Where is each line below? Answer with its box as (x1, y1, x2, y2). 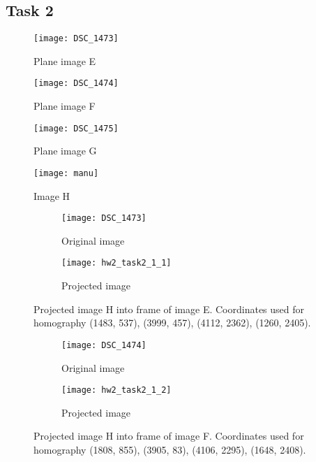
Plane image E (33, 53, 96, 68)
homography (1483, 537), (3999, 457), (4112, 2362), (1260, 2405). (33, 315, 311, 330)
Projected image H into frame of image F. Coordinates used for (33, 428, 304, 443)
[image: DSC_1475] (33, 123, 119, 133)
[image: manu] (33, 168, 99, 178)
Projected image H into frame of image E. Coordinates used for (33, 301, 305, 316)
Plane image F (33, 99, 96, 113)
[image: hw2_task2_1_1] (61, 258, 172, 268)
